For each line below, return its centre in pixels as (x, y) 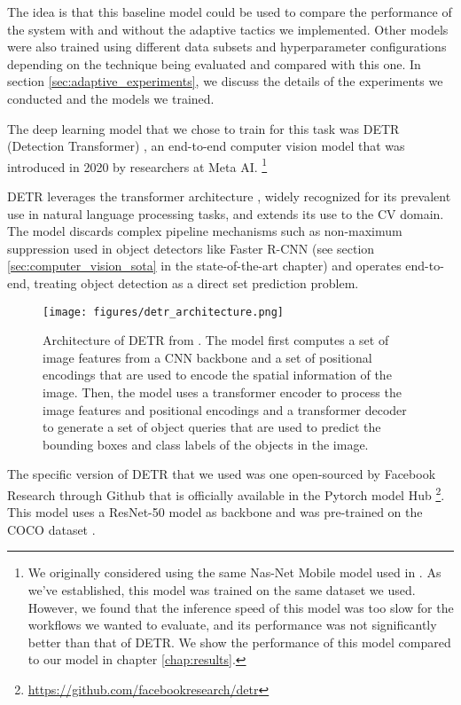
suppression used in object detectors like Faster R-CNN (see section (191, 248)
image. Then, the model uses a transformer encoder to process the (222, 392)
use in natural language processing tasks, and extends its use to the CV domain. (226, 213)
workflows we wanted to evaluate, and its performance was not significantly (232, 625)
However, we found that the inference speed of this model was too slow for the (241, 607)
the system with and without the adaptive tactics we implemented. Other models (228, 29)
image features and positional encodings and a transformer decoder (225, 409)
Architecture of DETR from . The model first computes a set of (216, 340)
